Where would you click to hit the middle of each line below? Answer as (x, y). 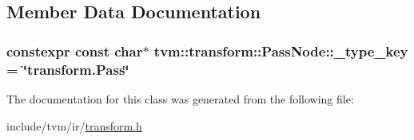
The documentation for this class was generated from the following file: (180, 98)
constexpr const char (75, 51)
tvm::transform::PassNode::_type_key (281, 51)
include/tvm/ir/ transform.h (74, 125)
